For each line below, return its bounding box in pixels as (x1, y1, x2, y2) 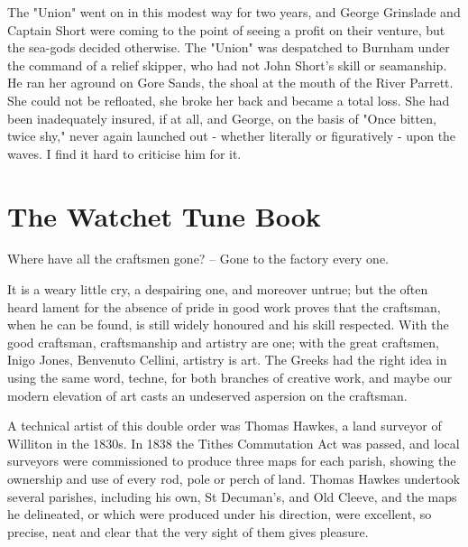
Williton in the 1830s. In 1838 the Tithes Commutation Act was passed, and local (7, 433, 460, 452)
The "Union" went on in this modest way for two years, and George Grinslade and (7, 3, 461, 21)
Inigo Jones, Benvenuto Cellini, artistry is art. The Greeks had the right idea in (7, 350, 447, 369)
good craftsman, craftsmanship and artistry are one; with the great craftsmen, (7, 332, 440, 351)
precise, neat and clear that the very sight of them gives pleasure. (7, 522, 369, 541)
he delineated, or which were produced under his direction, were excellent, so (7, 505, 432, 524)
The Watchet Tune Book (7, 197, 321, 234)
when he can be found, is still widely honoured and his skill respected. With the (7, 315, 449, 334)
